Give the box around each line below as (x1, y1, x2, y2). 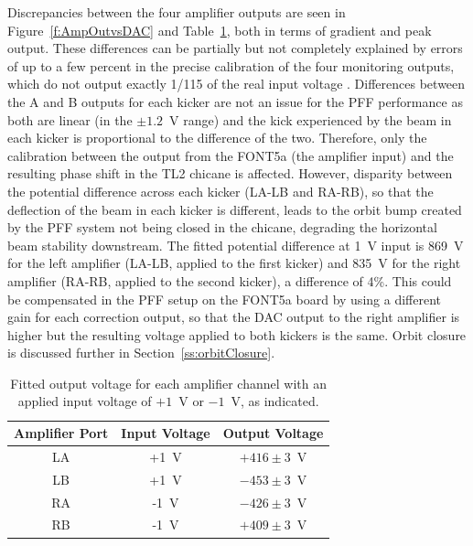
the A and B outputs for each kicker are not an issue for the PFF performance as (7, 91, 463, 111)
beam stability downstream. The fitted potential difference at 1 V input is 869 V (7, 235, 464, 254)
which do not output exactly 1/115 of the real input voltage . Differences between (7, 74, 466, 93)
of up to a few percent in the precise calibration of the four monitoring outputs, (7, 56, 455, 75)
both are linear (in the (7, 110, 133, 129)
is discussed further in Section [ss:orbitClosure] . (7, 343, 275, 362)
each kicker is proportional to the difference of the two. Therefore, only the (7, 128, 427, 147)
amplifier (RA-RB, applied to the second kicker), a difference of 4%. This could (7, 271, 452, 290)
